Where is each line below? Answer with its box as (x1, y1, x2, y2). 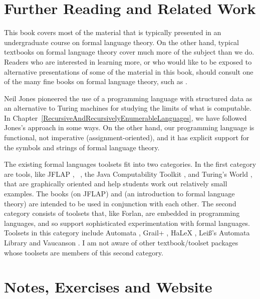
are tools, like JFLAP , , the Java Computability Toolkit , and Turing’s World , (4, 168, 252, 179)
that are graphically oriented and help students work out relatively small (4, 178, 227, 189)
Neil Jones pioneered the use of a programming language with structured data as (4, 93, 252, 103)
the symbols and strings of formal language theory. (4, 142, 160, 152)
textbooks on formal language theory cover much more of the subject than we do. (4, 47, 254, 57)
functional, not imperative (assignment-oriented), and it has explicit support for (4, 132, 249, 143)
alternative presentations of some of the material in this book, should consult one (4, 66, 253, 77)
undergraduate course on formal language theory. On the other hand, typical (4, 37, 239, 47)
